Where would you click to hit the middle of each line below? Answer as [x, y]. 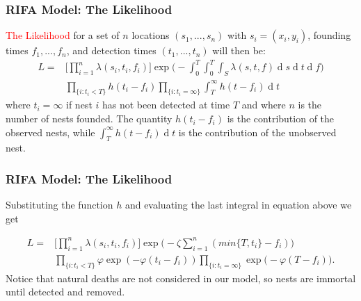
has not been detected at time [166, 105]
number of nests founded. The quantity [89, 119]
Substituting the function [59, 205]
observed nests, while [50, 132]
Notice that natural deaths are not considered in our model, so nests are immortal [181, 278]
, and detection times [111, 50]
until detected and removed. [65, 292]
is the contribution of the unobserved [257, 132]
